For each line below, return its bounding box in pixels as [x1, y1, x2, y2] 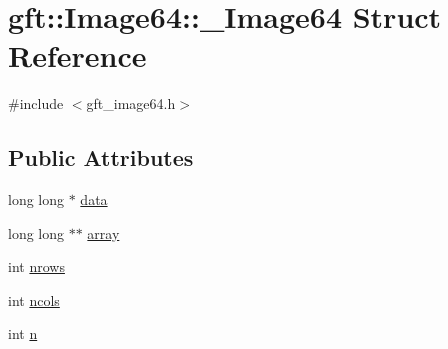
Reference [8, 35, 147, 76]
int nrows [8, 256, 65, 277]
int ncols [8, 289, 60, 310]
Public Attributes [8, 142, 194, 173]
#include [8, 93, 64, 114]
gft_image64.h [86, 93, 176, 114]
